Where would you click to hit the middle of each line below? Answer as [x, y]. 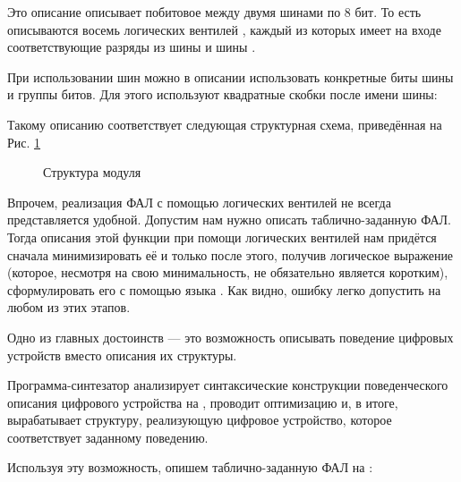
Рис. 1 [24, 142]
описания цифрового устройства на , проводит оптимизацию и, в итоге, [203, 402]
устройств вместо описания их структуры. [122, 355]
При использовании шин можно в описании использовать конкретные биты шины [230, 76]
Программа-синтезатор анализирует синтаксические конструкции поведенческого [228, 385]
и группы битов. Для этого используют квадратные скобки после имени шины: [222, 94]
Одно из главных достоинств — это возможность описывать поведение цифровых [230, 337]
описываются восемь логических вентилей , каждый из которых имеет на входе [224, 29]
